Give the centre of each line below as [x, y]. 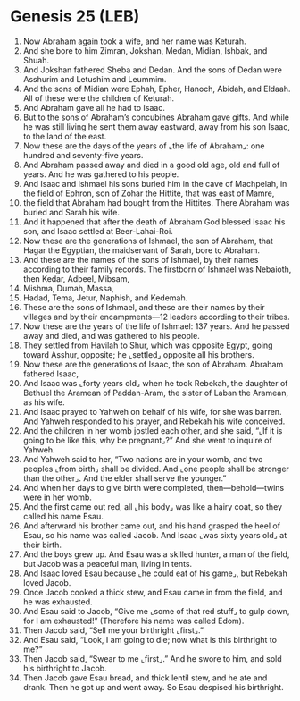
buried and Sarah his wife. [71, 212]
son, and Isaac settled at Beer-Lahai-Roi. [98, 231]
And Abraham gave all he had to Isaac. [94, 107]
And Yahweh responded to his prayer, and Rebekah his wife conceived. [154, 421]
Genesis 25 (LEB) [75, 17]
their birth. [42, 545]
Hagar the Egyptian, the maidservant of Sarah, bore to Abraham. [142, 250]
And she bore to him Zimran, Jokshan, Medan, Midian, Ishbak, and [145, 50]
